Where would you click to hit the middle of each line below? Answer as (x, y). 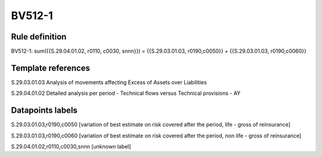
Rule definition (39, 37)
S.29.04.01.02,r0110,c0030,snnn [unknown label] (71, 147)
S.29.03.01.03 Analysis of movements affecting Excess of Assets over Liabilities (109, 82)
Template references (51, 68)
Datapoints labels (44, 110)
